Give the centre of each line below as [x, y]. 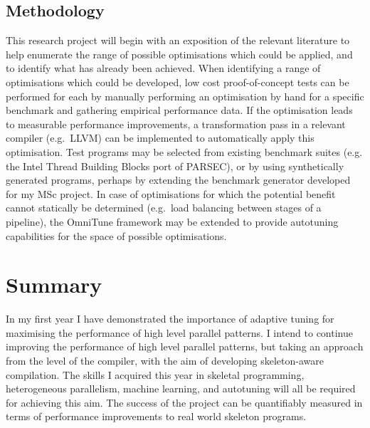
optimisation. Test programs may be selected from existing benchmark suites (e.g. [184, 151]
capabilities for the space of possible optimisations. [116, 235]
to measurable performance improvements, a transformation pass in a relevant [176, 124]
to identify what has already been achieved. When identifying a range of [163, 68]
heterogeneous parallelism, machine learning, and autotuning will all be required [181, 388]
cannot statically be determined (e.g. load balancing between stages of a [164, 208]
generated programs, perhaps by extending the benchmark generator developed [178, 180]
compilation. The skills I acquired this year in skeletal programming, [155, 374]
